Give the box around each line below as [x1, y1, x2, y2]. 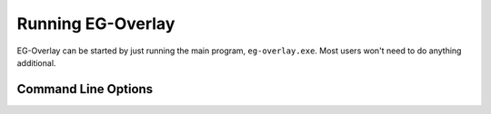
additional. [16, 57, 56, 68]
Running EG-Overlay [16, 14, 175, 33]
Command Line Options [16, 81, 154, 97]
